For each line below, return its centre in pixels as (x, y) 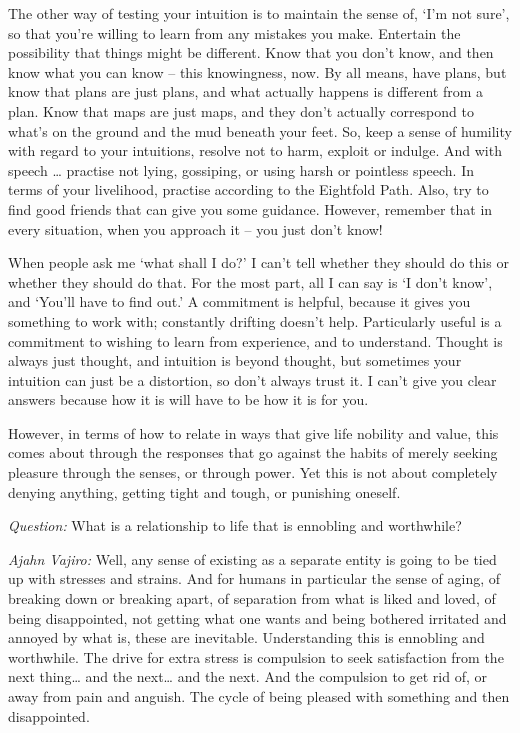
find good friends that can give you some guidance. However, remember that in (250, 208)
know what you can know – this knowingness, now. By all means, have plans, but (257, 71)
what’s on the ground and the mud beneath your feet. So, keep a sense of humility (260, 130)
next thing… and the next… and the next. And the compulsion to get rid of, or (248, 676)
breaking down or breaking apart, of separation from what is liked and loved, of (252, 598)
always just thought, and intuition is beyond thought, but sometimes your (235, 360)
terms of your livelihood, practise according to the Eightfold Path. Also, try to (248, 189)
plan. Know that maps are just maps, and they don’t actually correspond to (241, 110)
